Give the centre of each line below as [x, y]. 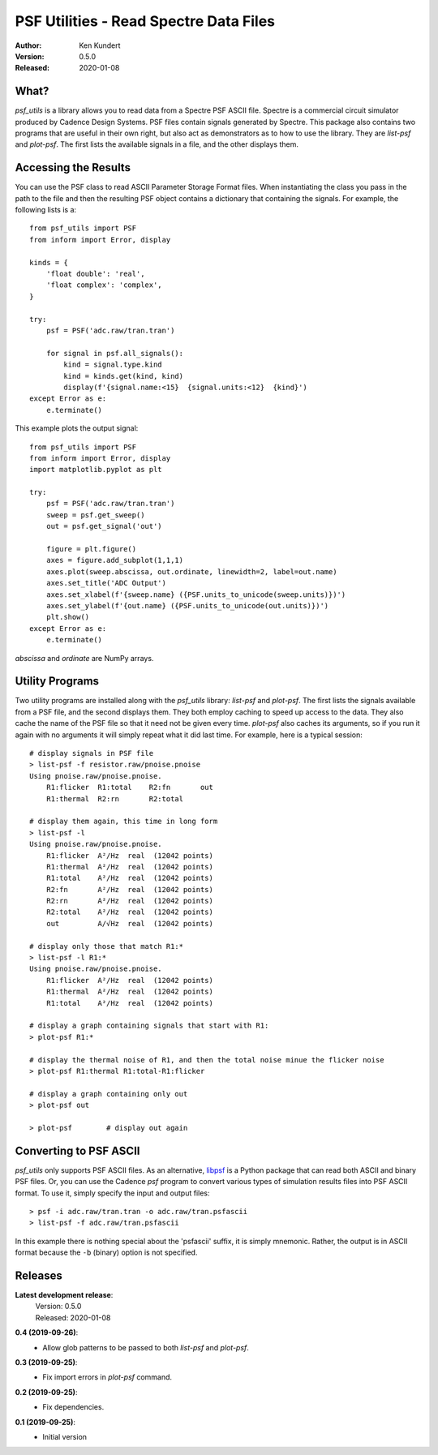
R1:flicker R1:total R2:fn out [130, 788]
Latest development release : [64, 1295]
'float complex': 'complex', [104, 285]
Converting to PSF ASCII [77, 1150]
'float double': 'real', [95, 274]
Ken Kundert [100, 45]
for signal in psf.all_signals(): [115, 353]
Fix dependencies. [73, 1407]
